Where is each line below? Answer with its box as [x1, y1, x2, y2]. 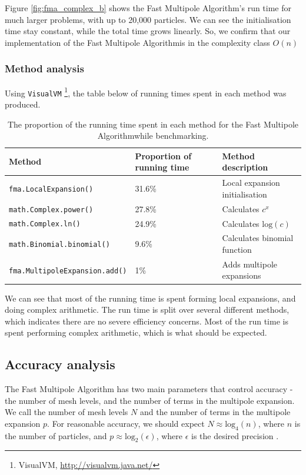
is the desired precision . [191, 429, 279, 441]
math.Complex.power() [9, 205, 94, 214]
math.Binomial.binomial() [9, 240, 110, 249]
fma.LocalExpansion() [9, 185, 94, 193]
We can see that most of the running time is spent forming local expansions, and [5, 292, 296, 304]
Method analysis [5, 61, 84, 76]
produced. [5, 98, 41, 110]
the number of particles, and [5, 429, 107, 441]
